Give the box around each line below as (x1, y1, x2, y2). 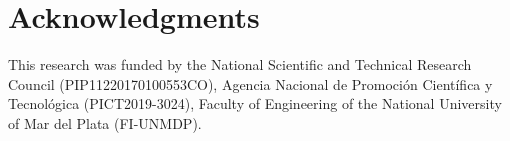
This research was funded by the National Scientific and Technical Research (8, 54, 472, 75)
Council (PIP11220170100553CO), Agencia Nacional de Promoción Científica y (8, 73, 493, 94)
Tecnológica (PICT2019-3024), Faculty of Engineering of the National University (8, 93, 502, 114)
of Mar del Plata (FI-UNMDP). (8, 112, 202, 133)
